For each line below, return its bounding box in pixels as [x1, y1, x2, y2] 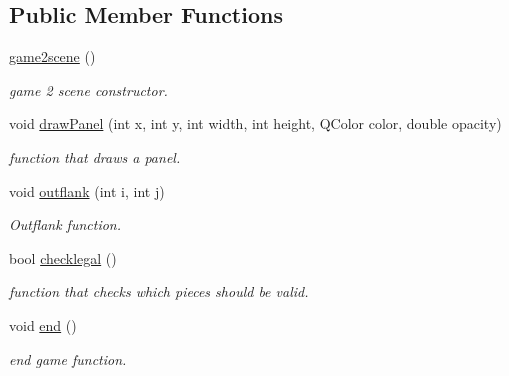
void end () [9, 314, 77, 335]
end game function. [9, 348, 127, 369]
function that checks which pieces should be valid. [9, 281, 309, 302]
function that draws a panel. [9, 146, 181, 167]
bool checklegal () [9, 247, 117, 268]
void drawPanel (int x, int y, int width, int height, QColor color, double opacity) [9, 113, 502, 134]
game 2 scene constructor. [9, 79, 168, 100]
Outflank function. [9, 214, 121, 235]
